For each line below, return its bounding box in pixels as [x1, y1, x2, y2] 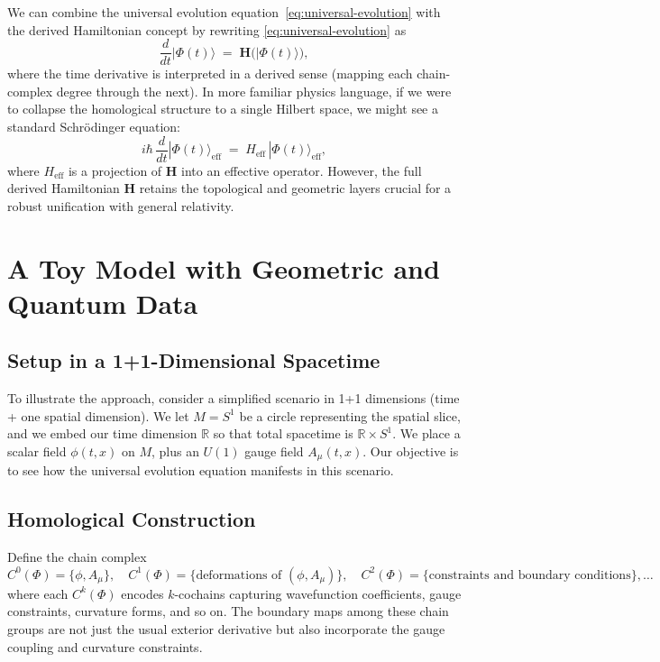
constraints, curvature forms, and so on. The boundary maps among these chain [7, 602, 449, 621]
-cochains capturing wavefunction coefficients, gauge [174, 584, 462, 602]
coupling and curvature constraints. [7, 637, 203, 656]
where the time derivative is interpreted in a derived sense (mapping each [7, 64, 413, 83]
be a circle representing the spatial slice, [239, 406, 461, 425]
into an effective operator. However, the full [181, 161, 422, 179]
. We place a [392, 424, 461, 443]
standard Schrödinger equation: [7, 117, 180, 136]
